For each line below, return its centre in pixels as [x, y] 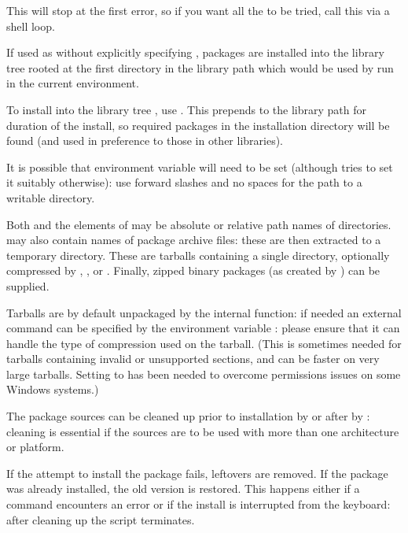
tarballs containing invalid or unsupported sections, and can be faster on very [193, 359]
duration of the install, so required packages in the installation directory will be [198, 125]
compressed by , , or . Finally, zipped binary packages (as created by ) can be [193, 270]
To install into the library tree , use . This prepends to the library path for [186, 109]
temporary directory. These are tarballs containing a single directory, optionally [198, 255]
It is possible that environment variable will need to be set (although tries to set [200, 167]
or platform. [35, 447]
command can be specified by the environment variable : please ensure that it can [203, 328]
